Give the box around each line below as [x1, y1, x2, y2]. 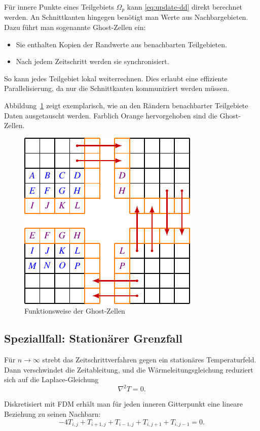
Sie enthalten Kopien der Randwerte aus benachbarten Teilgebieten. [16, 39, 227, 49]
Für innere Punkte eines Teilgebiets [4, 2, 114, 12]
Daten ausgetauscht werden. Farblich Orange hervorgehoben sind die [4, 110, 217, 120]
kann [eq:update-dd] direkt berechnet [127, 2, 243, 12]
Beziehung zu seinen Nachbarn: [4, 409, 101, 419]
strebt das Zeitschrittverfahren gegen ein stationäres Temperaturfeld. [42, 354, 256, 365]
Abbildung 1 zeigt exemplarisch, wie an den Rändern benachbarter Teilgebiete [4, 100, 248, 111]
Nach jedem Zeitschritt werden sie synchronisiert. [16, 56, 169, 67]
